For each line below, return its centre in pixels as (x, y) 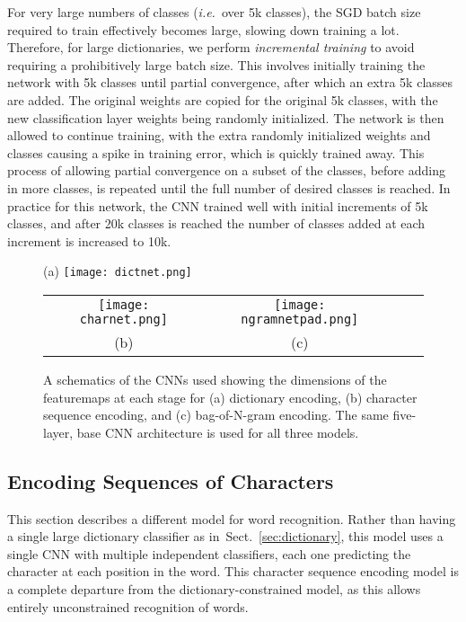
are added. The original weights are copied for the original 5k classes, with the (223, 99)
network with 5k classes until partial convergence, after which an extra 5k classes (230, 82)
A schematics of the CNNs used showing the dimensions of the (215, 379)
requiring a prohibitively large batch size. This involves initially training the (216, 64)
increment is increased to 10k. (89, 240)
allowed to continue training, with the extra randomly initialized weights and (219, 135)
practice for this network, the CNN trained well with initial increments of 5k (218, 205)
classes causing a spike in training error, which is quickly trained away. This (216, 152)
